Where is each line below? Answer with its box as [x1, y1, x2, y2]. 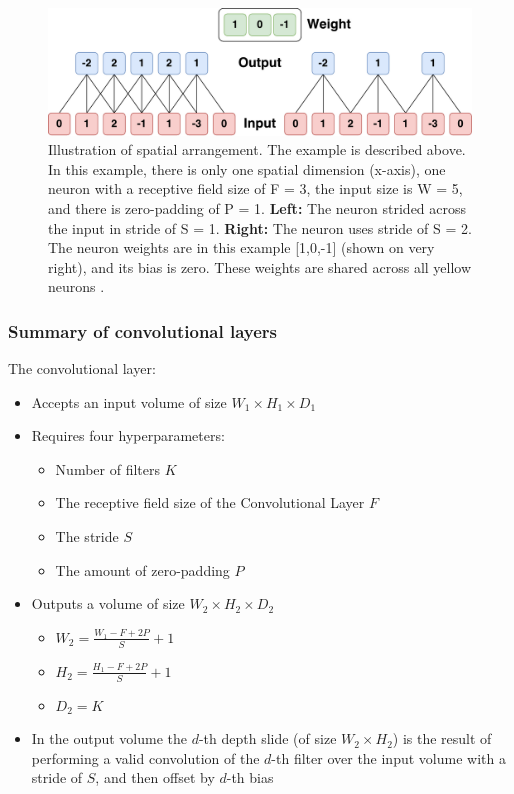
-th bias [226, 767, 274, 788]
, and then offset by [95, 767, 215, 788]
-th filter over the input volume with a [271, 747, 506, 768]
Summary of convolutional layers [8, 318, 278, 343]
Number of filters [55, 458, 160, 479]
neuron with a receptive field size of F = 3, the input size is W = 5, [48, 178, 463, 199]
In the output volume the [31, 728, 187, 749]
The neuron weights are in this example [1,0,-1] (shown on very [48, 237, 435, 258]
